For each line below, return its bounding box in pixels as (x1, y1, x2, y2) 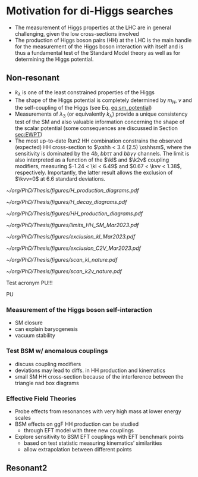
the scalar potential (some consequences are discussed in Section (14, 125, 178, 132)
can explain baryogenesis (14, 326, 78, 333)
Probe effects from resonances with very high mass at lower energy (14, 408, 181, 415)
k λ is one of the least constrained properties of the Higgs (14, 88, 155, 97)
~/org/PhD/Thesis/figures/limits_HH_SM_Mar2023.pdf (6, 222, 139, 229)
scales (14, 414, 32, 422)
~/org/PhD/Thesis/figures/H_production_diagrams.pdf (6, 187, 139, 194)
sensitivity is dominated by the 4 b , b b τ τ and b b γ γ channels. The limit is (14, 150, 190, 157)
